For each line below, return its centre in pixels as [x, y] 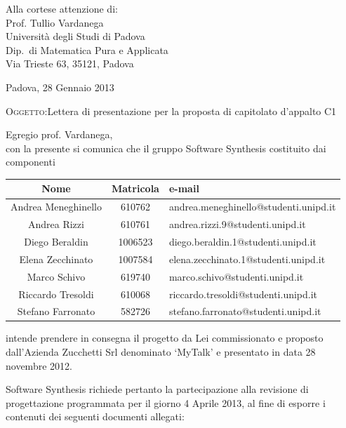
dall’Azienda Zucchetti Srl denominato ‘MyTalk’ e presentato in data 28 [161, 352]
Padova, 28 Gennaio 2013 [60, 87]
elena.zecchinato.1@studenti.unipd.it [247, 259]
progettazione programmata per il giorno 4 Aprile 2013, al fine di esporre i [166, 402]
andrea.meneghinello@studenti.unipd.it [252, 207]
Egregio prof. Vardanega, [59, 134]
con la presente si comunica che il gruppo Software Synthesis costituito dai [166, 148]
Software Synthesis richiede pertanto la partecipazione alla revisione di [157, 389]
